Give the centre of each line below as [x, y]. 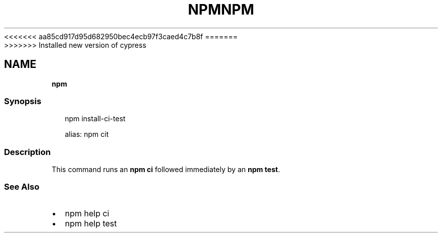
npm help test [91, 223]
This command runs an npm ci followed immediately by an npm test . [166, 170]
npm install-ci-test [95, 119]
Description [27, 152]
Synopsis [23, 101]
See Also [22, 187]
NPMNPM [221, 10]
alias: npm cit [87, 134]
